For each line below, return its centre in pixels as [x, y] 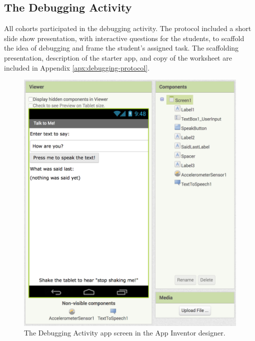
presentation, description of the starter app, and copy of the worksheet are [118, 57]
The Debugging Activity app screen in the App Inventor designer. [125, 333]
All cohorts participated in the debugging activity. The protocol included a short [128, 28]
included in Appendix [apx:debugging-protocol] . [77, 67]
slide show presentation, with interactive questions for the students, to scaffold [124, 38]
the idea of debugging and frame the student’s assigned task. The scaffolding [121, 48]
